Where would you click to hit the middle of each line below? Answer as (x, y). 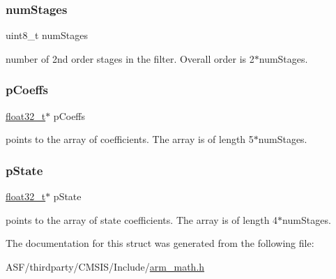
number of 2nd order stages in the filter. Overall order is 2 (130, 58)
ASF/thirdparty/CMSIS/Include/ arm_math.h (105, 266)
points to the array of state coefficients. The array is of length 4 (142, 219)
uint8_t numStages (47, 35)
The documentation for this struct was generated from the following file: (160, 243)
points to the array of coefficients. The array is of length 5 (130, 139)
